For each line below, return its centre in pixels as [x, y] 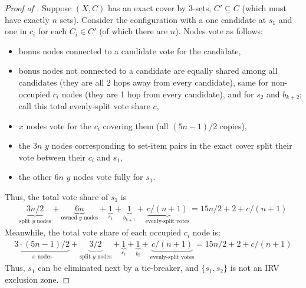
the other [35, 177]
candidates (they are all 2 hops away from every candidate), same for [144, 82]
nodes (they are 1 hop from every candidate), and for [158, 94]
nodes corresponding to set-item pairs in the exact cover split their [172, 145]
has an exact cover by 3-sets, [159, 8]
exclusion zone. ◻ [37, 279]
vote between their [52, 157]
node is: [206, 232]
